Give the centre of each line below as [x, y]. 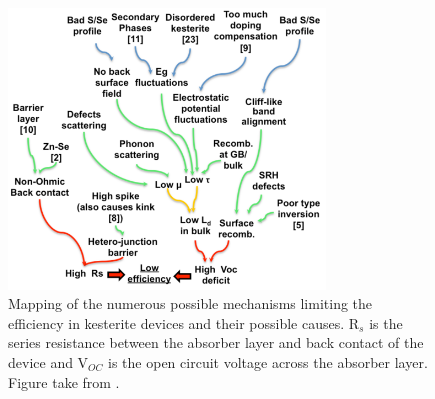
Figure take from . [64, 381]
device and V [48, 362]
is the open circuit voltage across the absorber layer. [268, 362]
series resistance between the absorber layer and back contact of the [216, 342]
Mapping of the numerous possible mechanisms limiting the [190, 303]
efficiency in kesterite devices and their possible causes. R [184, 322]
